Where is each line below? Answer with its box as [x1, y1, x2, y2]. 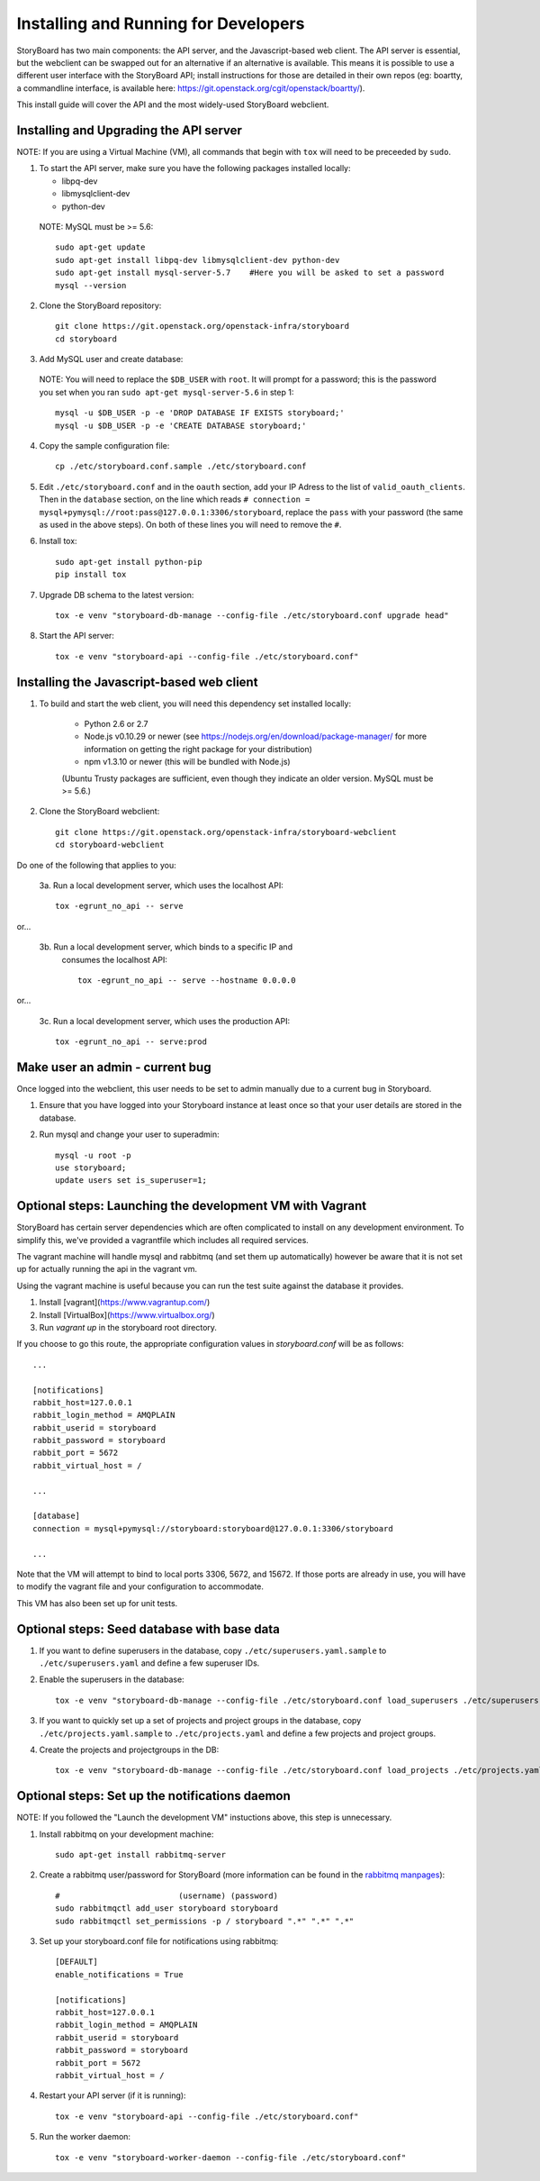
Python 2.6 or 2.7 [84, 719, 148, 730]
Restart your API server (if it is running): [39, 2090, 186, 2101]
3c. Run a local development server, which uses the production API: [39, 1015, 291, 1026]
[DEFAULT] [55, 1957, 98, 1967]
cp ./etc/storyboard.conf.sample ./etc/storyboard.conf [55, 461, 307, 472]
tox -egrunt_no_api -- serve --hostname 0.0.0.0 [77, 975, 296, 986]
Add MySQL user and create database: [39, 354, 184, 365]
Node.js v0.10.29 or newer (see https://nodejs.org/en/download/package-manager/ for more [84, 731, 427, 742]
